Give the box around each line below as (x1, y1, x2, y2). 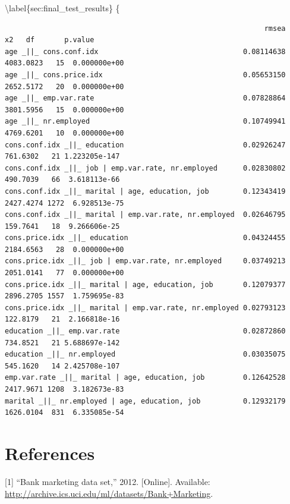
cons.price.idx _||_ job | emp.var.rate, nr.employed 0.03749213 (5, 257, 286, 266)
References (5, 440, 95, 465)
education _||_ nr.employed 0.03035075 (5, 350, 286, 359)
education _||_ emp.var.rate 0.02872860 (5, 327, 286, 336)
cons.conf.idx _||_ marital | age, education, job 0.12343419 (5, 187, 286, 196)
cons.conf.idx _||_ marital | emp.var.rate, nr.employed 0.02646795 (5, 210, 286, 219)
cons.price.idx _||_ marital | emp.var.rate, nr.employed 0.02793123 (5, 303, 286, 312)
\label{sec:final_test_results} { (5, 2, 120, 14)
